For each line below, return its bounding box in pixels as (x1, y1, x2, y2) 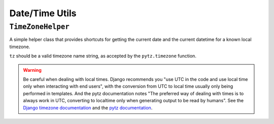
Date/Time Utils (9, 8, 77, 19)
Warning (23, 67, 42, 73)
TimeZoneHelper (9, 22, 70, 31)
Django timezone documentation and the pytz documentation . (23, 104, 153, 111)
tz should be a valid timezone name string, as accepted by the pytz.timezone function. (9, 53, 196, 59)
